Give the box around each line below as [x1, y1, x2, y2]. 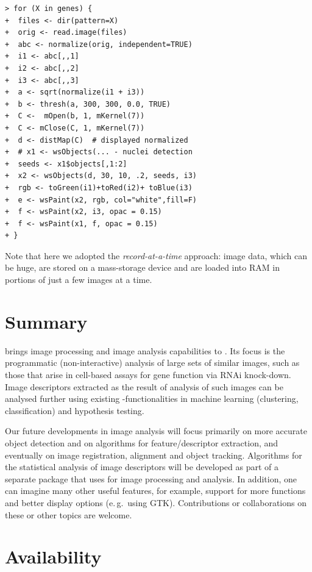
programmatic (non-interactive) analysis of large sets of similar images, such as [5, 356, 300, 369]
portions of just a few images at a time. [5, 273, 152, 286]
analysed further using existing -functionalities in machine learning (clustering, [5, 392, 299, 405]
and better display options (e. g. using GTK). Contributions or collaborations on [5, 496, 307, 509]
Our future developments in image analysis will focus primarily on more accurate [5, 424, 307, 437]
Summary [5, 309, 88, 334]
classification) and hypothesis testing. [5, 404, 144, 416]
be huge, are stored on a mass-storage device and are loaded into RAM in [5, 261, 280, 274]
